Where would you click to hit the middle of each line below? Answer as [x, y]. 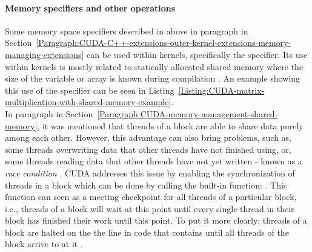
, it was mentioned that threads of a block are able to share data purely [170, 125]
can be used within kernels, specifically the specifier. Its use [197, 54]
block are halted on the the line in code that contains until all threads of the [147, 232]
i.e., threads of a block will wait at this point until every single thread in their [150, 208]
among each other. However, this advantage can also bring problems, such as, [148, 137]
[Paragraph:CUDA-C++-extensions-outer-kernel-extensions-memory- [164, 43]
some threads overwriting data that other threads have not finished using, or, [148, 149]
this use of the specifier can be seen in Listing [90, 90]
